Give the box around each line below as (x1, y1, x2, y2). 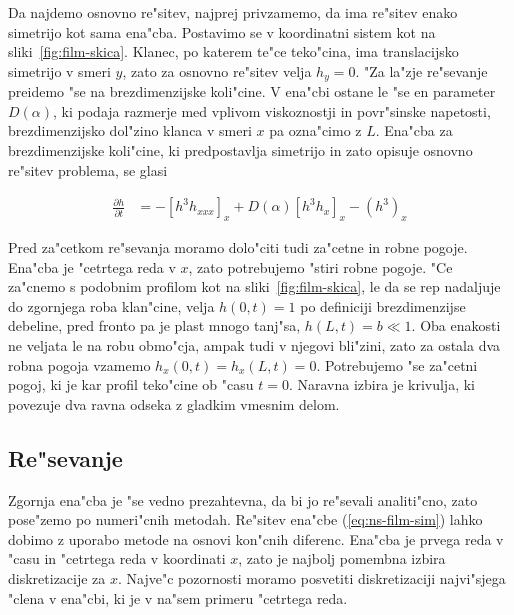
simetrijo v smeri (8, 60, 111, 81)
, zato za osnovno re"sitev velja (122, 60, 312, 81)
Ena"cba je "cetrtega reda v (8, 256, 176, 277)
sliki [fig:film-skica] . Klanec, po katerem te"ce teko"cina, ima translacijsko (8, 41, 459, 62)
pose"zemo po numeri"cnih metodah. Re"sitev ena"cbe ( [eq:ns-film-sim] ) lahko (8, 509, 483, 530)
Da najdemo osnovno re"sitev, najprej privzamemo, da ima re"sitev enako (8, 2, 458, 22)
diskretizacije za (8, 567, 106, 588)
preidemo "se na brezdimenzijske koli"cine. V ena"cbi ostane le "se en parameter (8, 81, 496, 102)
